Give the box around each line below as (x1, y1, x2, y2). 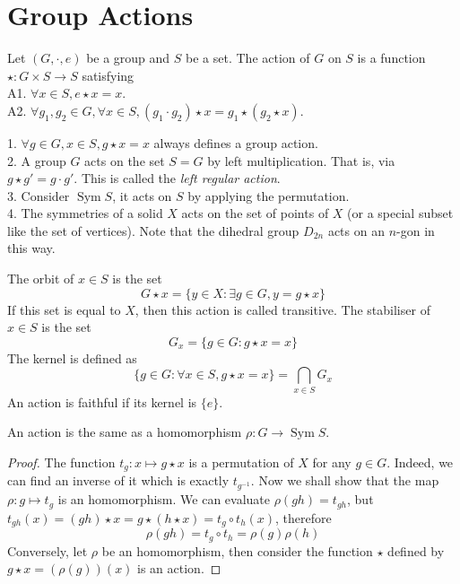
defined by (387, 541, 445, 560)
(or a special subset (347, 204, 454, 222)
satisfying (82, 65, 135, 84)
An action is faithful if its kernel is (7, 392, 197, 411)
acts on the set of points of (181, 204, 329, 222)
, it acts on (112, 186, 172, 205)
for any (312, 452, 352, 471)
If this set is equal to (7, 300, 121, 318)
